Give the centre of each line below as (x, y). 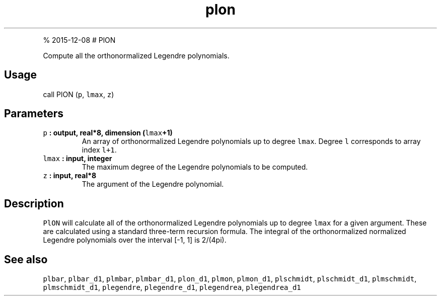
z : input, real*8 (70, 176)
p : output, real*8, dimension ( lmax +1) (108, 133)
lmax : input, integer (78, 159)
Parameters (34, 114)
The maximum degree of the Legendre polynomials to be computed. (195, 167)
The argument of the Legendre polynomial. (153, 184)
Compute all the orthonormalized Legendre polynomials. (136, 55)
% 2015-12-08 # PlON (79, 40)
